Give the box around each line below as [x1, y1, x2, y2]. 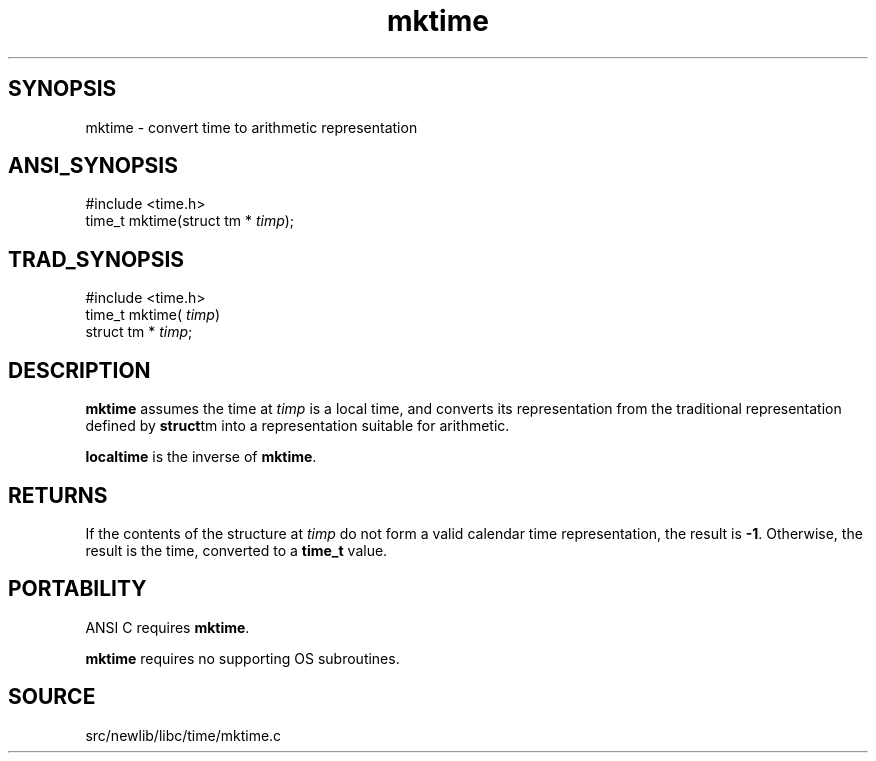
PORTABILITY [8, 576, 147, 602]
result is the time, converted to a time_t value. [85, 541, 388, 559]
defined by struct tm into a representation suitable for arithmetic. [85, 417, 510, 435]
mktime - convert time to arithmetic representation [85, 118, 418, 136]
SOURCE [8, 684, 96, 710]
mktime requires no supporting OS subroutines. [85, 649, 400, 667]
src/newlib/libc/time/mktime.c [85, 726, 282, 744]
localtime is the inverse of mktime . [85, 448, 317, 466]
